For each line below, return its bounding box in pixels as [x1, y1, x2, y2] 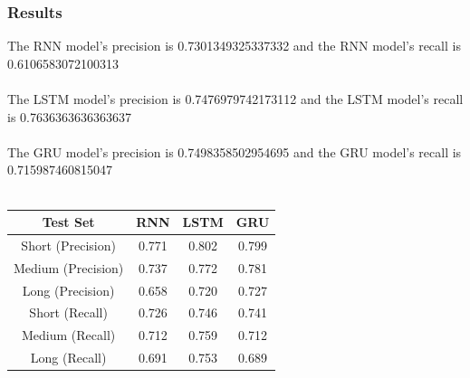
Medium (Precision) [14, 258, 124, 277]
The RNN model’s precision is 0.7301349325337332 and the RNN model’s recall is [7, 36, 461, 55]
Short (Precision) [21, 235, 116, 254]
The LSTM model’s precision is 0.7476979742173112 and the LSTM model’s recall [7, 90, 464, 108]
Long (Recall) [30, 348, 107, 367]
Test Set [42, 213, 95, 232]
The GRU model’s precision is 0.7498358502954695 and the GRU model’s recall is [7, 142, 462, 161]
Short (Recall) [29, 303, 108, 322]
